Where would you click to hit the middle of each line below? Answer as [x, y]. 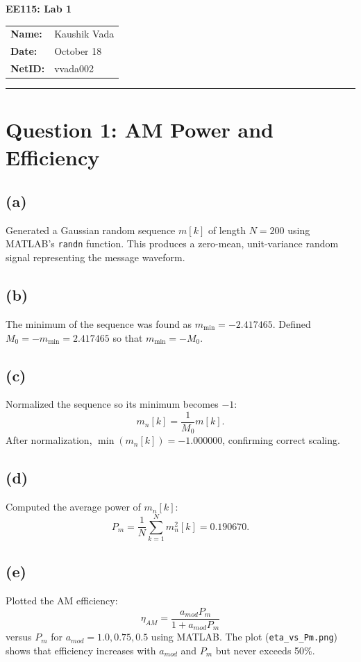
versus [19, 637]
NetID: [28, 68]
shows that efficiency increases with [81, 650]
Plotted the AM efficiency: [62, 601]
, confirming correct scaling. [281, 440]
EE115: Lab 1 [39, 8]
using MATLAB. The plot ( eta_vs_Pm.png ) [244, 637]
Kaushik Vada [84, 34]
